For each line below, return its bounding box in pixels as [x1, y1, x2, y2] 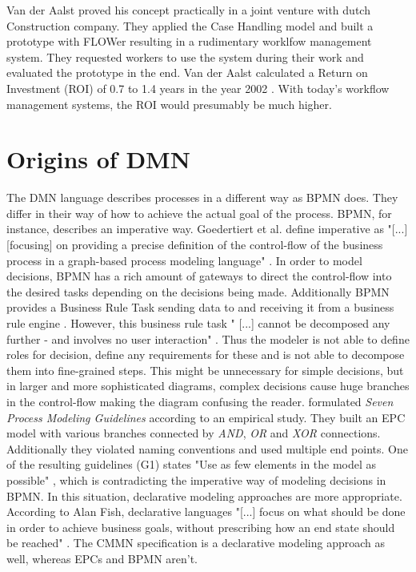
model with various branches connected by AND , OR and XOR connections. [6, 425, 381, 441]
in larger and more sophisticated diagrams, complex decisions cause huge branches [6, 377, 410, 394]
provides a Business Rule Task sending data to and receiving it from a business [6, 299, 394, 316]
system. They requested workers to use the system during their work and [6, 48, 364, 65]
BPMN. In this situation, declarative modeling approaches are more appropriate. [6, 487, 402, 504]
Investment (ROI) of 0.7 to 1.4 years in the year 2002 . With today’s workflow [6, 79, 390, 96]
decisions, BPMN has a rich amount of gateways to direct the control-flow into [6, 268, 392, 284]
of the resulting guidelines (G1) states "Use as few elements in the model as [6, 456, 377, 473]
